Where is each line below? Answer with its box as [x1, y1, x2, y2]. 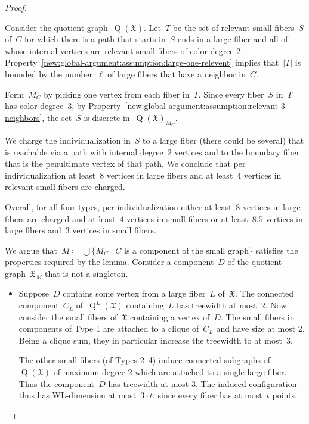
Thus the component [18, 377, 95, 389]
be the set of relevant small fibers [172, 21, 295, 33]
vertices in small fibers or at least [126, 212, 248, 225]
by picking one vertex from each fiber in [44, 88, 190, 100]
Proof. [5, 1, 27, 13]
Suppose [18, 287, 50, 300]
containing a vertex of [129, 310, 210, 323]
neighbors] [5, 111, 42, 123]
